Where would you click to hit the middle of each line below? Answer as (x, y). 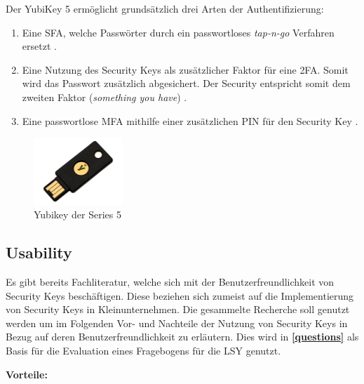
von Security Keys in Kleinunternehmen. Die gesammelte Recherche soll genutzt (178, 309)
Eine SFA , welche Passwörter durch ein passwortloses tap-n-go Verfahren (178, 32)
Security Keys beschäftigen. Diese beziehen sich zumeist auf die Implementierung (180, 295)
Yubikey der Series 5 (77, 214)
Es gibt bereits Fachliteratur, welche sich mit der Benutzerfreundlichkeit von (170, 281)
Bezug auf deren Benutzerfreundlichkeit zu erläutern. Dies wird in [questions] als (182, 337)
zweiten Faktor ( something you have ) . (105, 97)
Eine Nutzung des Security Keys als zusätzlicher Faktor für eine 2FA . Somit (185, 69)
